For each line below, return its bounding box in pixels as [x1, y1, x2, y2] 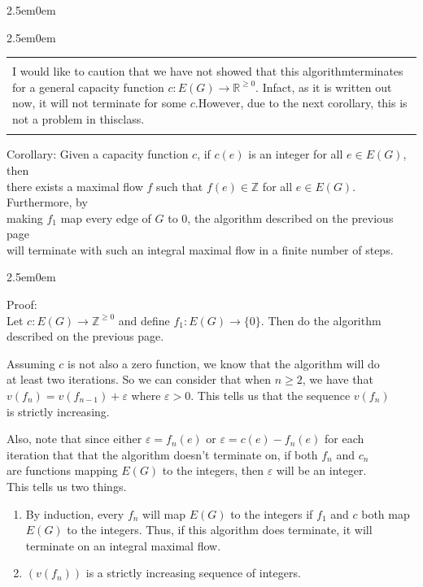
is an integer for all [248, 146, 343, 163]
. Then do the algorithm [260, 311, 382, 328]
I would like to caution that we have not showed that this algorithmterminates [12, 63, 403, 80]
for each [325, 430, 364, 447]
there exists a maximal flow [7, 177, 143, 194]
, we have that [302, 371, 373, 388]
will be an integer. [276, 462, 367, 479]
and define [118, 311, 170, 328]
